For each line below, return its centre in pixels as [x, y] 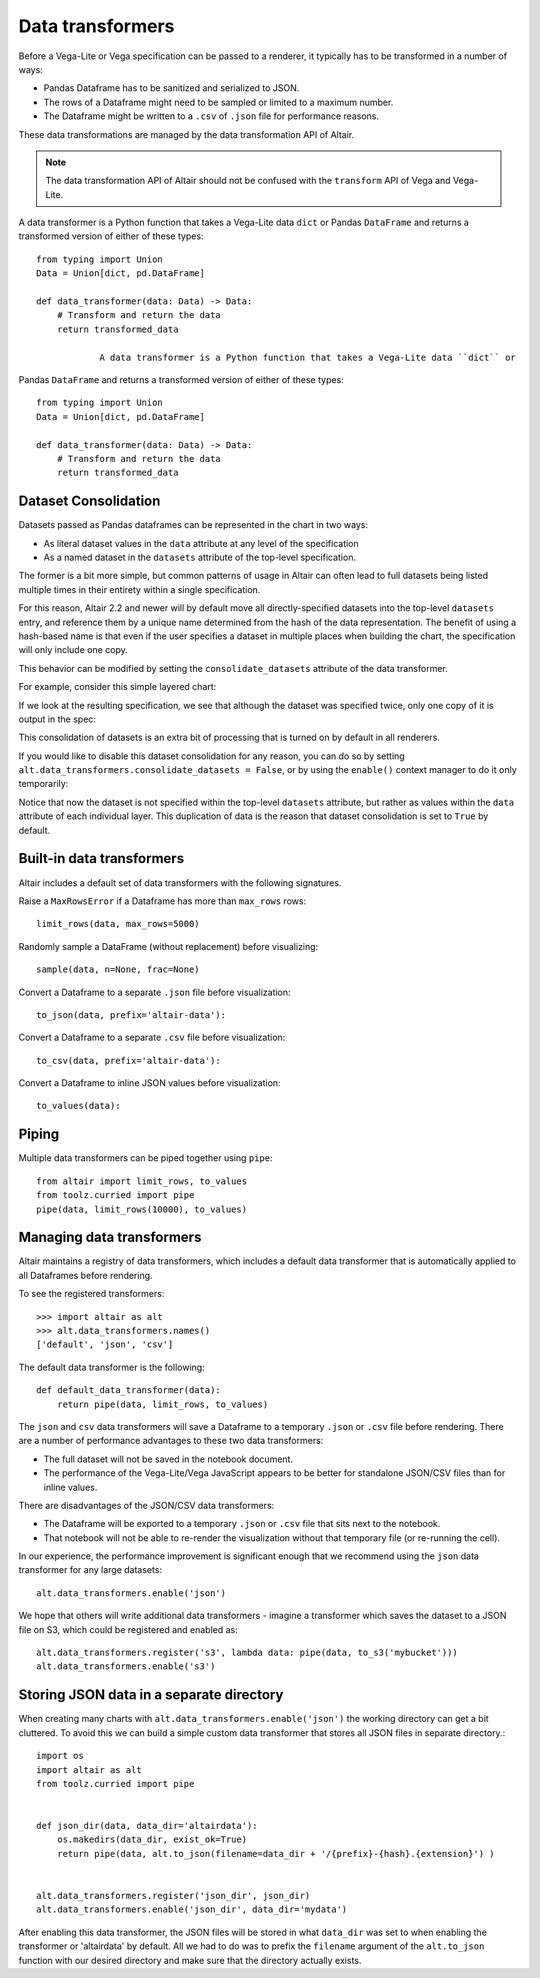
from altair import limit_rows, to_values [142, 1181]
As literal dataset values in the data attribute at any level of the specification [201, 543]
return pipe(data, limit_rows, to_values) [162, 1404]
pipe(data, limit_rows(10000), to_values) [142, 1209]
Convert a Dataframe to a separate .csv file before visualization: [152, 1037]
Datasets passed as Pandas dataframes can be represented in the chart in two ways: [193, 525]
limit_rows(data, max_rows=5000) [118, 924]
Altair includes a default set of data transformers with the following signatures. [180, 882]
